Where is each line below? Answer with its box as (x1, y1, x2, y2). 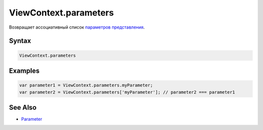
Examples (9, 66, 40, 75)
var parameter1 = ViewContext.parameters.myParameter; (19, 82, 153, 88)
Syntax (9, 37, 31, 45)
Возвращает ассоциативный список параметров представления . (9, 24, 145, 30)
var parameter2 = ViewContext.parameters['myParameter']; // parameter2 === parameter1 (19, 89, 235, 95)
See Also (9, 103, 37, 112)
